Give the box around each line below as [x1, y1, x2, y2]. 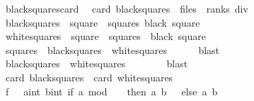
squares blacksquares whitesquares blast [5, 42, 220, 57]
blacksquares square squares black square [5, 15, 200, 29]
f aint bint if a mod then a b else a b [5, 83, 218, 98]
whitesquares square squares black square [5, 29, 206, 43]
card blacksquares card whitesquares [5, 69, 173, 84]
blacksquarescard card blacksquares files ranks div [5, 1, 248, 15]
